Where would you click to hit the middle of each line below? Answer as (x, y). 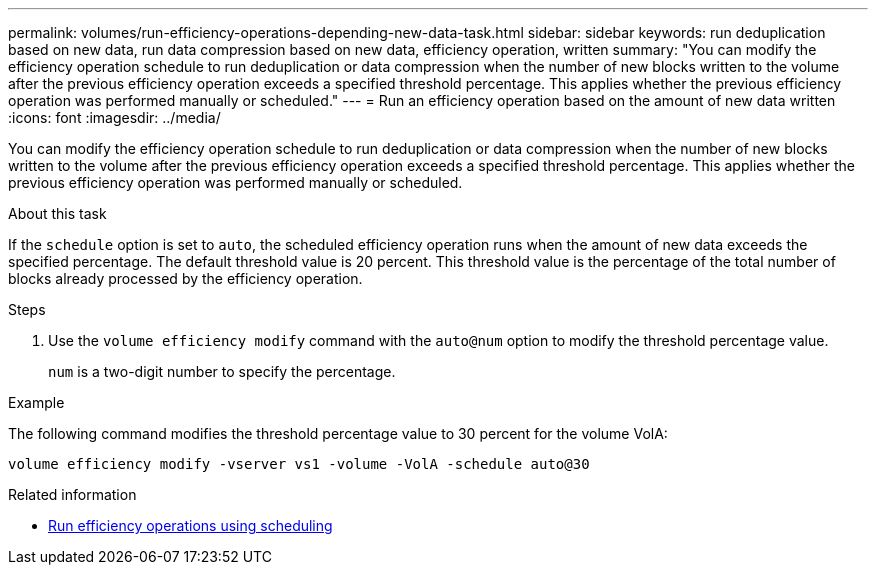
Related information (72, 494)
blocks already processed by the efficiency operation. (185, 278)
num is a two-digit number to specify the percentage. (222, 371)
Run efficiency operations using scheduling (190, 525)
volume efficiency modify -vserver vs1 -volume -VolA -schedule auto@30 (299, 464)
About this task (57, 213)
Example (36, 402)
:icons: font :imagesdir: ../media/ (114, 117)
